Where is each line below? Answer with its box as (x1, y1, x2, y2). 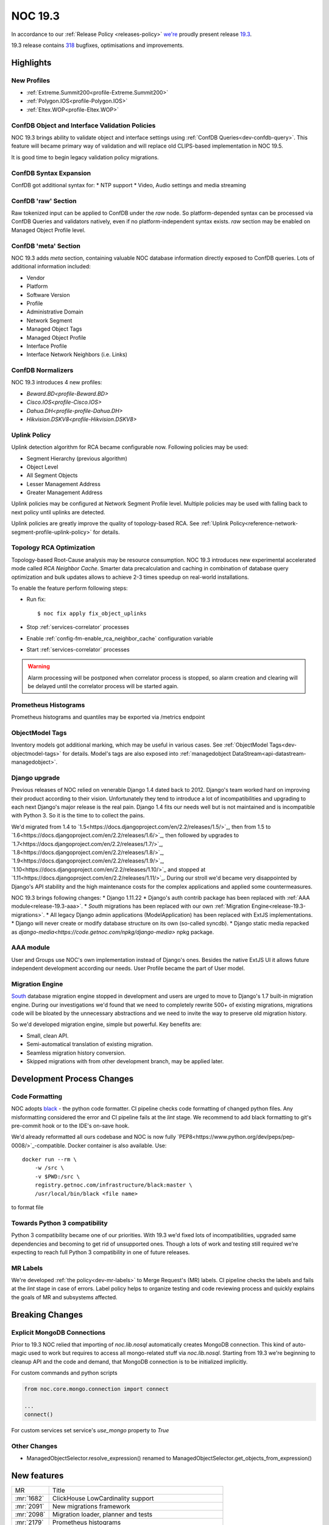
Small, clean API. (26, 1032, 69, 1039)
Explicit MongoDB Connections (11, 1328, 106, 1337)
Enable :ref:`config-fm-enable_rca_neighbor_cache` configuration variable (26, 634, 213, 642)
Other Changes (11, 1442, 58, 1451)
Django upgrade (11, 773, 60, 782)
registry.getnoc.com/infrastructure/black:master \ (34, 1182, 193, 1189)
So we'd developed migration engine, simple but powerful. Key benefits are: (11, 1021, 202, 1028)
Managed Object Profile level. (11, 226, 86, 234)
